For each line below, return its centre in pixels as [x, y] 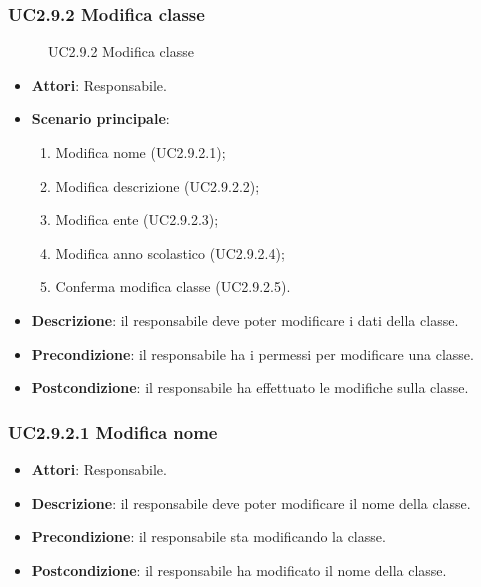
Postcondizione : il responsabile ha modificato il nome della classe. [239, 569]
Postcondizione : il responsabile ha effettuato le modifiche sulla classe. [250, 387]
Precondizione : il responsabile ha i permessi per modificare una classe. [252, 353]
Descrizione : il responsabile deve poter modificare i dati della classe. [245, 319]
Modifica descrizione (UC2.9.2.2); [157, 185]
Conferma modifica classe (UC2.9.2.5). [173, 286]
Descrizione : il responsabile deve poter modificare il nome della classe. [251, 502]
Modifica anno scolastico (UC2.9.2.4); [170, 252]
